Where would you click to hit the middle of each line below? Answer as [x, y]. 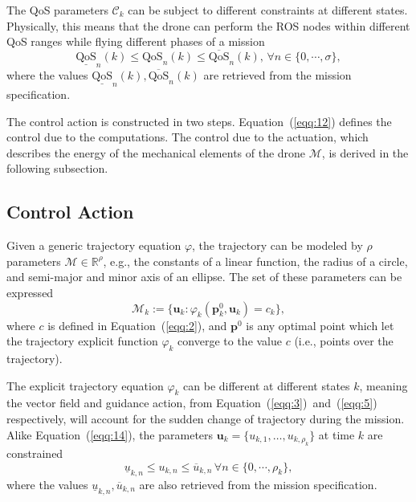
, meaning [383, 385]
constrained [35, 453]
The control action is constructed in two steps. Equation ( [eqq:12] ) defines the [199, 121]
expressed [30, 292]
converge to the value [230, 341]
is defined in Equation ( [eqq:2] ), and [137, 325]
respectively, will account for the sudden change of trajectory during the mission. [206, 418]
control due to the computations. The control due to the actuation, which [188, 137]
